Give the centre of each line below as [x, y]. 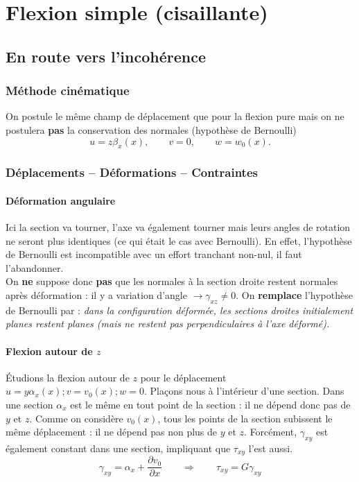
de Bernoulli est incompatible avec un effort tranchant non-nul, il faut [154, 254]
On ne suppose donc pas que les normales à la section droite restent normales [172, 281]
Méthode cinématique [68, 91]
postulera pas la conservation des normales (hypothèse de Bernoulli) [151, 129]
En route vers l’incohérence [106, 56]
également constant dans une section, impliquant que [118, 448]
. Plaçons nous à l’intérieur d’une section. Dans [244, 391]
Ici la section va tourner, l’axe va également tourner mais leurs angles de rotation [178, 227]
